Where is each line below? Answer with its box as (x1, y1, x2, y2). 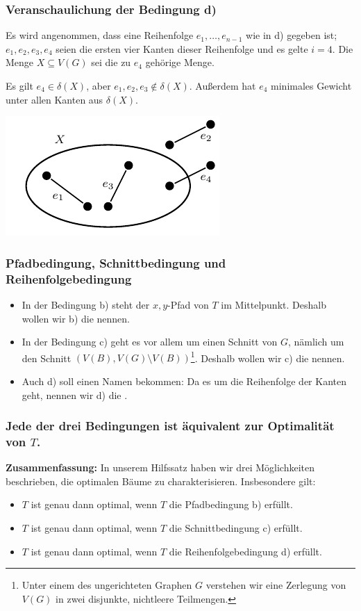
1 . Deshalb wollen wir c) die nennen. (190, 348, 345, 365)
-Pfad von (167, 297, 209, 311)
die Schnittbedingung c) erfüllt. (169, 521, 303, 535)
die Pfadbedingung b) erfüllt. (169, 497, 293, 512)
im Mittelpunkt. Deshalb (221, 297, 326, 311)
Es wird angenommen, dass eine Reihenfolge (6, 28, 194, 42)
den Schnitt (22, 350, 72, 365)
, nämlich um (287, 334, 344, 349)
